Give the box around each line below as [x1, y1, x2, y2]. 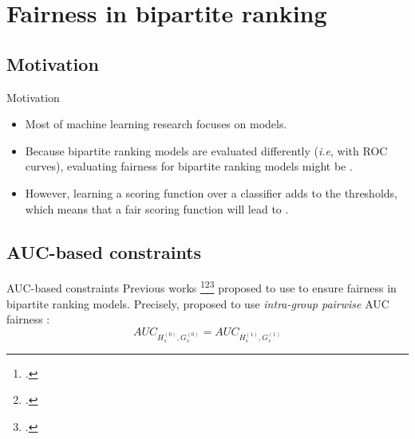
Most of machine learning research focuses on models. [25, 116, 287, 132]
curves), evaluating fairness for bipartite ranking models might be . [25, 158, 353, 174]
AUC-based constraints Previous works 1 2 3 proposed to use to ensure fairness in [6, 277, 397, 296]
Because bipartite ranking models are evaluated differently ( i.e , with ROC [25, 142, 388, 159]
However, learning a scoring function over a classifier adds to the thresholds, [25, 184, 397, 201]
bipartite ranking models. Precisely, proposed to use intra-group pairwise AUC [6, 295, 389, 312]
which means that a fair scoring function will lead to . [25, 200, 289, 217]
